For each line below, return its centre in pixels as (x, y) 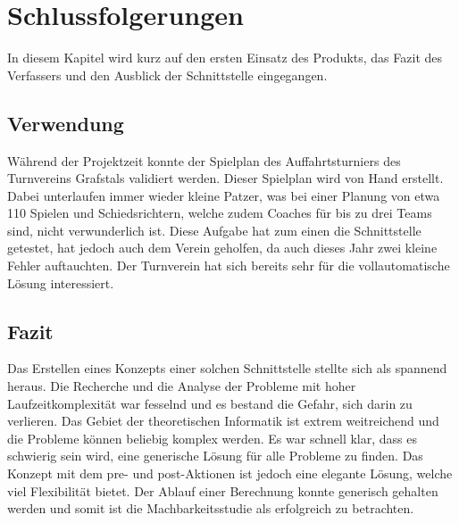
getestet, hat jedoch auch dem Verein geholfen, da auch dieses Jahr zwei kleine (222, 248)
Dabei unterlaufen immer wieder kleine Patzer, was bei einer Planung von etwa (224, 195)
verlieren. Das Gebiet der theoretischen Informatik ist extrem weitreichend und (223, 421)
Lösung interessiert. (61, 282)
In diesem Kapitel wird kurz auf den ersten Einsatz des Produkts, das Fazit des (225, 58)
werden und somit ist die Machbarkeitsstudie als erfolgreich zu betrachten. (211, 508)
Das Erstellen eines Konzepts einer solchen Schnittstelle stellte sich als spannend (227, 368)
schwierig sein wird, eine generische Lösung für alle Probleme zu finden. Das (215, 456)
